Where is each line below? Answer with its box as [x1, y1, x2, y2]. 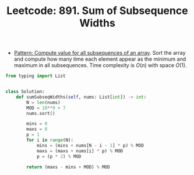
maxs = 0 [26, 127, 48, 132]
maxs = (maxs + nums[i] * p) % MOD [36, 148, 124, 154]
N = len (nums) [26, 99, 61, 106]
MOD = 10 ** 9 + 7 [26, 105, 66, 111]
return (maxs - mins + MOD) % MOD [26, 164, 110, 170]
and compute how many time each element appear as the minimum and [13, 55, 186, 62]
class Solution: [5, 89, 45, 94]
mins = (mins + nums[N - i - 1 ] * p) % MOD [36, 142, 144, 148]
